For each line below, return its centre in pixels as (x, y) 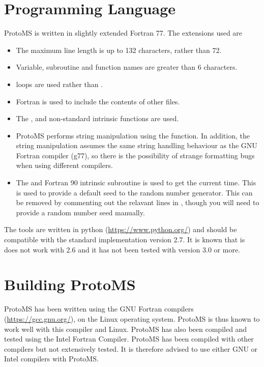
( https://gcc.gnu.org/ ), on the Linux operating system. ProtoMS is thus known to (132, 318)
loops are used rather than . (60, 84)
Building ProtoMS (70, 284)
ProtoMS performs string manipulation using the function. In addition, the (133, 135)
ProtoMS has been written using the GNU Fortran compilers (99, 309)
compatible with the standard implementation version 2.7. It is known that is (125, 239)
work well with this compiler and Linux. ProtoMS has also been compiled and (126, 329)
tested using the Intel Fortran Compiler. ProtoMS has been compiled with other (129, 339)
